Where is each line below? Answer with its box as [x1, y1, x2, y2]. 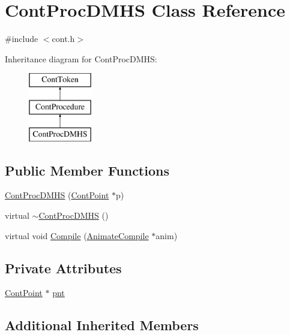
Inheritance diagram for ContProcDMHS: [5, 52, 157, 65]
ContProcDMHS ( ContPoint [5, 189, 109, 201]
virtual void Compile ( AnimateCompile [5, 229, 149, 242]
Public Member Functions [5, 161, 169, 179]
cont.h [52, 32, 75, 45]
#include [5, 32, 38, 45]
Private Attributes [5, 258, 122, 277]
